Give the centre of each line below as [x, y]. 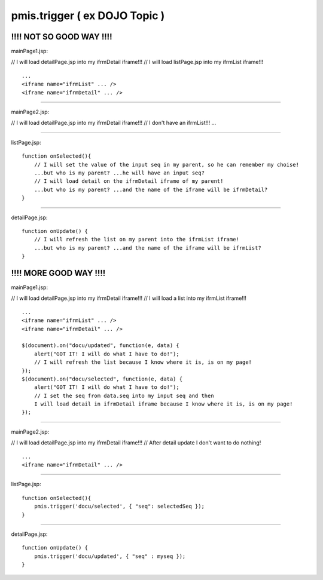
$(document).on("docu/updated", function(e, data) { [100, 346]
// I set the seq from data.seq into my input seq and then [124, 395]
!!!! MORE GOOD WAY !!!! [58, 273]
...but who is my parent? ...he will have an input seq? [119, 173]
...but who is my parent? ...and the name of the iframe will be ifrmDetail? [151, 189]
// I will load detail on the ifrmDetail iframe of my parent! [129, 181]
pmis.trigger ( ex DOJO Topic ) [88, 16]
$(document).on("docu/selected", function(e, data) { [102, 379]
